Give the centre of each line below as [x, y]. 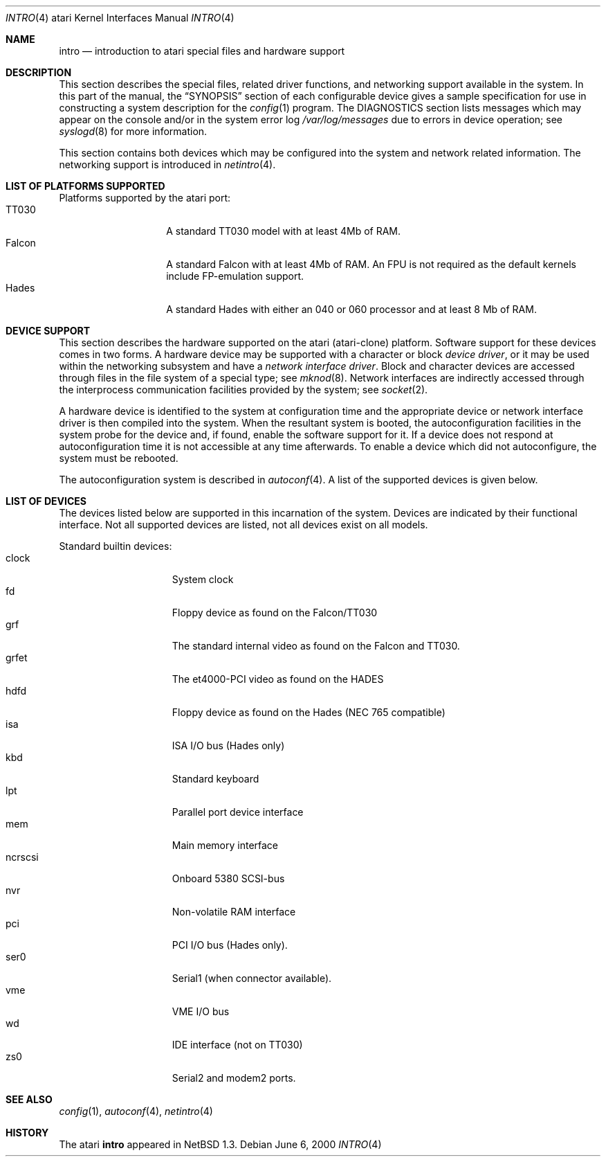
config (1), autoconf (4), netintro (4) [136, 1111]
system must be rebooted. [119, 458]
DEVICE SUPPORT [48, 331]
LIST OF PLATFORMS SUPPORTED [85, 186]
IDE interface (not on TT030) [237, 1045]
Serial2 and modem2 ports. [234, 1078]
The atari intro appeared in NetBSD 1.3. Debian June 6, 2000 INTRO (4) [220, 1144]
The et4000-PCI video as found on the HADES [278, 679]
